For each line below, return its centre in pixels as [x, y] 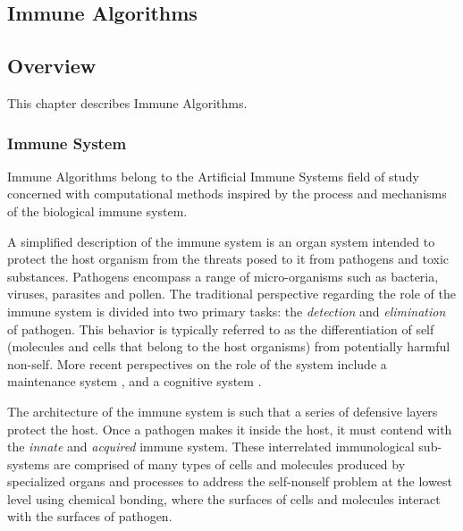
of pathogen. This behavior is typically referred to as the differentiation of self [221, 329]
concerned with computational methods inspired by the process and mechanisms [227, 194]
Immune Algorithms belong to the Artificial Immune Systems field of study [213, 176]
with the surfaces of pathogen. [90, 516]
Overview [52, 66]
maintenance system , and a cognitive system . [135, 381]
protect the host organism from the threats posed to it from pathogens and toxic [228, 259]
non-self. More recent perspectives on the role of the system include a [197, 363]
